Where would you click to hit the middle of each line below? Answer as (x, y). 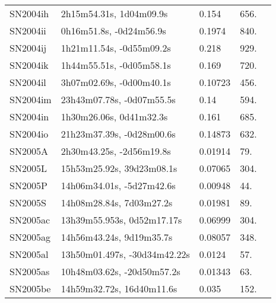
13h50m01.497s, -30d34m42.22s (125, 254)
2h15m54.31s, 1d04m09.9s (114, 13)
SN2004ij (28, 48)
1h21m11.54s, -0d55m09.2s (116, 48)
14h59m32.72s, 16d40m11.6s (119, 288)
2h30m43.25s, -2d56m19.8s (116, 151)
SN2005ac (30, 220)
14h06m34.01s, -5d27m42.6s (118, 185)
